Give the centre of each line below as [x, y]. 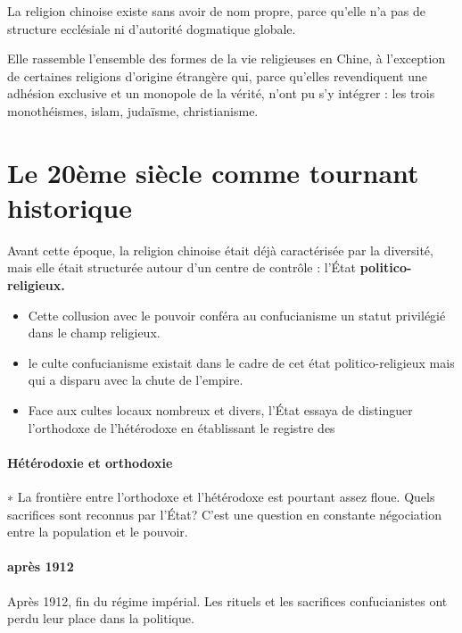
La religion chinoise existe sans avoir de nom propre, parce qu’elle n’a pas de [216, 11]
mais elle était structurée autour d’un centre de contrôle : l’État [181, 267]
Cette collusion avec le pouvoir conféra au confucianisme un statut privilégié [237, 315]
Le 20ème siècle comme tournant [213, 172]
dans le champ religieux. [94, 333]
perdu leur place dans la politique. [101, 618]
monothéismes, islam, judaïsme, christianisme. [133, 110]
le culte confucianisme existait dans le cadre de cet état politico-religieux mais [241, 362]
